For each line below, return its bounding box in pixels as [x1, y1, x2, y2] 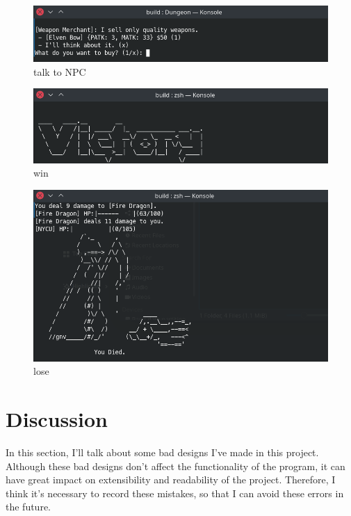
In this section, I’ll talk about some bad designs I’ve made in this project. [6, 445, 319, 460]
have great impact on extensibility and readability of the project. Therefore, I [6, 472, 336, 487]
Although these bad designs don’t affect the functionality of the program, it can [6, 458, 345, 473]
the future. [6, 499, 51, 514]
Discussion [6, 405, 108, 433]
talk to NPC [33, 64, 86, 79]
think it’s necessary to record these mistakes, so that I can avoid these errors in [6, 485, 344, 500]
